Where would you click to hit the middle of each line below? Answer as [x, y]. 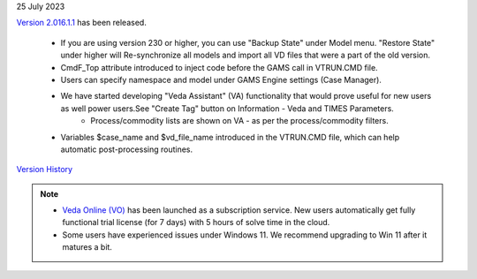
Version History [45, 170]
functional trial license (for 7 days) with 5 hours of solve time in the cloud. [196, 222]
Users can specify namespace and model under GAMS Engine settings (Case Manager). [221, 79]
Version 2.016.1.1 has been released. [82, 23]
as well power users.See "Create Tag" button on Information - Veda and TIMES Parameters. [227, 108]
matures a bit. [87, 247]
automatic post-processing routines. [127, 149]
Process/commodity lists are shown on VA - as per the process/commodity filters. [239, 121]
